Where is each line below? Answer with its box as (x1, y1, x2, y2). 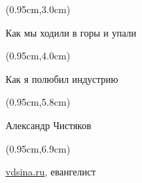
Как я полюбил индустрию (6, 71, 118, 86)
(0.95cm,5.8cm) (6, 95, 71, 109)
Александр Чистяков (6, 117, 91, 132)
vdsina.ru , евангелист (6, 164, 96, 179)
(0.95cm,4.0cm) (6, 48, 71, 63)
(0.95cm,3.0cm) (6, 2, 71, 16)
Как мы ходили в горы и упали (6, 25, 136, 39)
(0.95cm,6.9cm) (6, 141, 71, 155)
